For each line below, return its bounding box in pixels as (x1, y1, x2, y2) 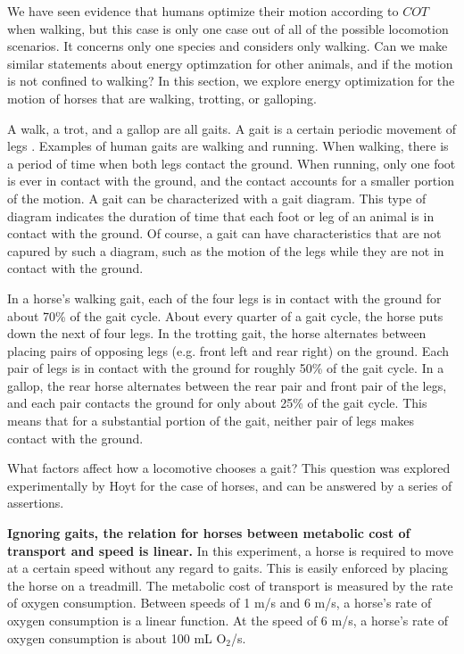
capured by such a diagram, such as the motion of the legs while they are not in (7, 241, 444, 260)
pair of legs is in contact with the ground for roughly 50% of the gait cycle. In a (7, 359, 444, 377)
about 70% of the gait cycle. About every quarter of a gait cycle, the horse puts (7, 306, 443, 325)
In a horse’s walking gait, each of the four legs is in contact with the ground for (7, 288, 442, 307)
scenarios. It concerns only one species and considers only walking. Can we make (7, 37, 448, 55)
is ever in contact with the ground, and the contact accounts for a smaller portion (7, 171, 454, 190)
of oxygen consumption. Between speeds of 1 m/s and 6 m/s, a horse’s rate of (7, 593, 432, 612)
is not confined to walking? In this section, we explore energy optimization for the (7, 71, 455, 90)
